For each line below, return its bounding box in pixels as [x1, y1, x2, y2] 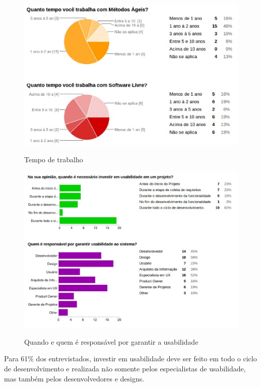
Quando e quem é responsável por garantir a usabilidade [24, 336, 199, 347]
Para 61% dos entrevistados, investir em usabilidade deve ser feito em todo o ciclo [4, 353, 257, 364]
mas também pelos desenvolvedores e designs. [4, 373, 145, 383]
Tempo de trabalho [24, 154, 83, 164]
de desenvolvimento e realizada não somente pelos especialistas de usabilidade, [4, 363, 246, 373]
